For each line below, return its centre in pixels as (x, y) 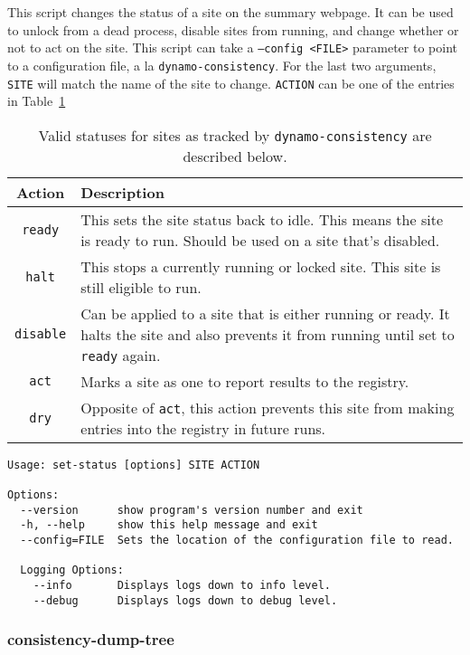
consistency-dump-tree (91, 639)
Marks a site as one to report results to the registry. (245, 381)
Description (122, 192)
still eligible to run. (141, 287)
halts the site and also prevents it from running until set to (268, 334)
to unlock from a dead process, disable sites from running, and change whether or (233, 29)
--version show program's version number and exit (192, 510)
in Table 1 (37, 101)
